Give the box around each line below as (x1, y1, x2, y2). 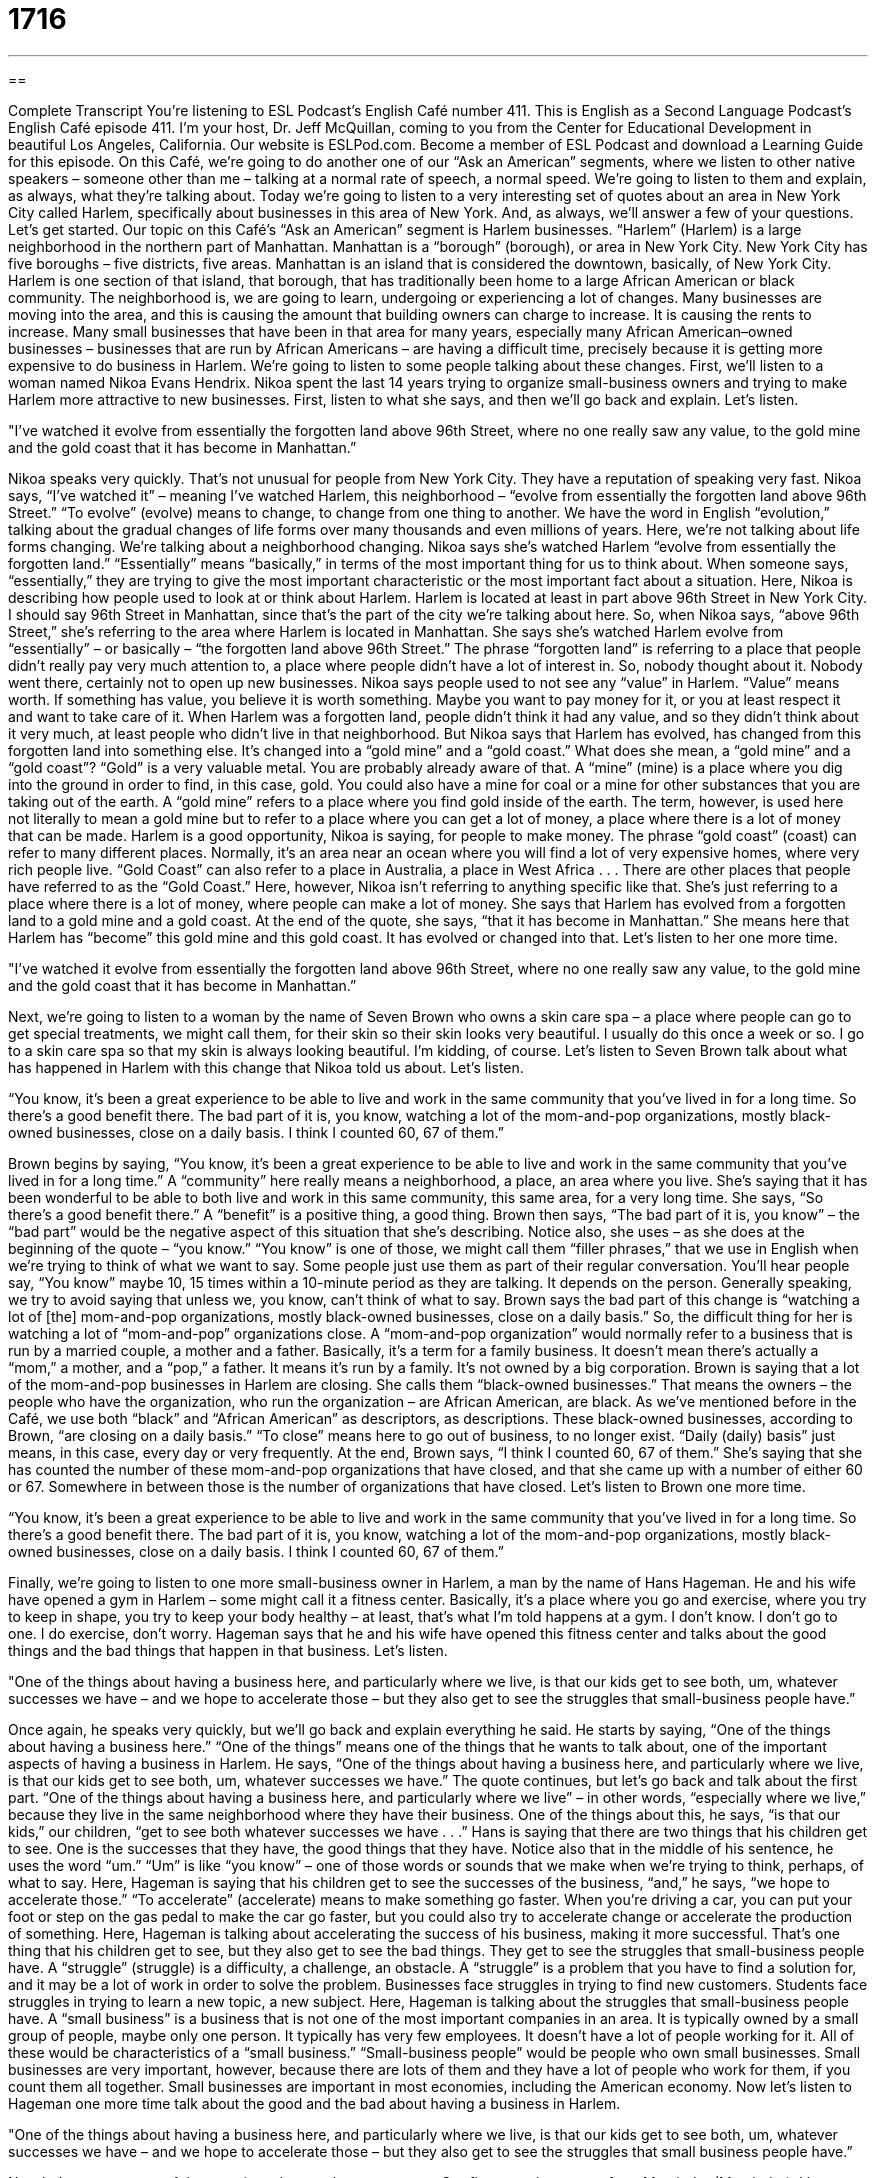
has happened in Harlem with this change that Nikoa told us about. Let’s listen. (8, 1058, 524, 1076)
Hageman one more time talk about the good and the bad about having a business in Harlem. (8, 2094, 621, 2112)
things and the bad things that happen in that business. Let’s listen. (8, 1641, 448, 1659)
